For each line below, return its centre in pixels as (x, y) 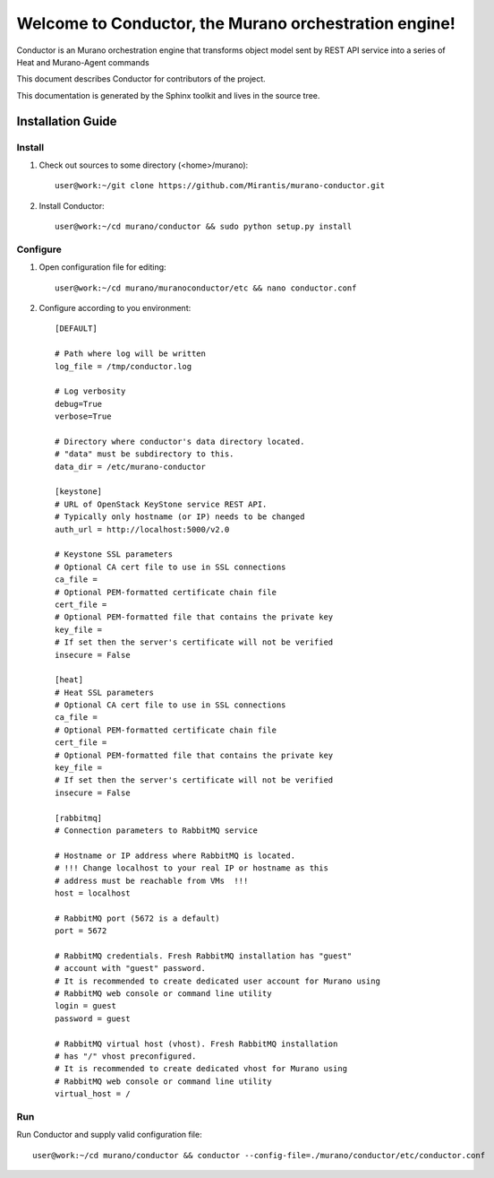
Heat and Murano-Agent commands (83, 62)
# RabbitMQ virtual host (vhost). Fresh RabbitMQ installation (196, 1044)
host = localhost (93, 893)
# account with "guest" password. (130, 969)
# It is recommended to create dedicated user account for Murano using (217, 981)
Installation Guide (67, 121)
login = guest (85, 1006)
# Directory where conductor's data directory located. (180, 441)
